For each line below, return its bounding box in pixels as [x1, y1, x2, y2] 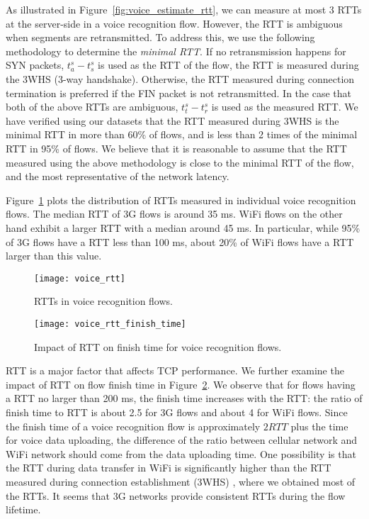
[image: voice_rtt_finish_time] [34, 318, 186, 329]
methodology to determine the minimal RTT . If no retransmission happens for [6, 43, 346, 58]
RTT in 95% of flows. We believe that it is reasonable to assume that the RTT [6, 140, 347, 155]
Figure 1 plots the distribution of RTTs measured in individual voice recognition [6, 192, 356, 207]
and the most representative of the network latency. [6, 169, 229, 184]
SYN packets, [6, 57, 64, 72]
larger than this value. [6, 248, 102, 263]
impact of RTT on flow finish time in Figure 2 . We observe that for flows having [6, 376, 356, 391]
